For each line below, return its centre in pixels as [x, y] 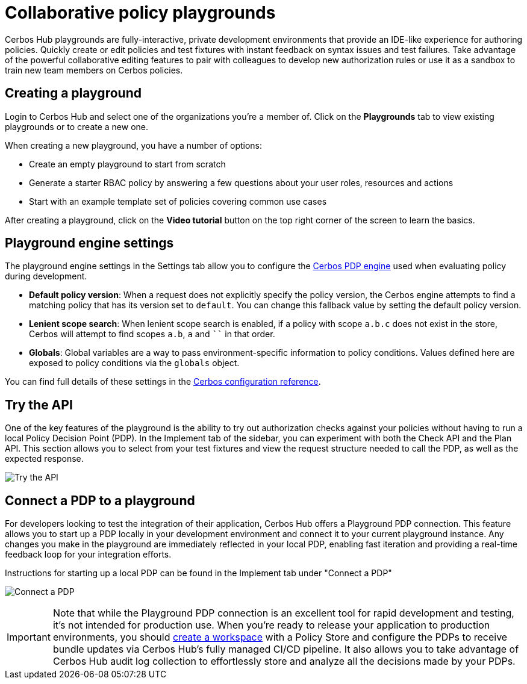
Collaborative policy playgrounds [140, 13]
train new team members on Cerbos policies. [94, 70]
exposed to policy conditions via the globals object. [134, 363]
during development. [46, 276]
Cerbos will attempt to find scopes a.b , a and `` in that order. [152, 334]
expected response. [44, 459]
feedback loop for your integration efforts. [88, 555]
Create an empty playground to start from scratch [127, 164]
